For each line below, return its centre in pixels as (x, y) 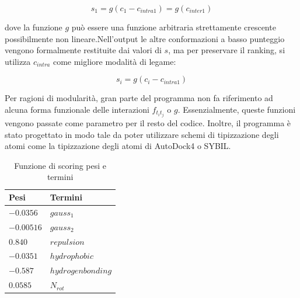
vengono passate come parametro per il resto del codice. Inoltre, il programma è (148, 123)
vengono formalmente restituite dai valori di (83, 50)
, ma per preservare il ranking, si (227, 50)
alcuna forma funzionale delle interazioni (77, 109)
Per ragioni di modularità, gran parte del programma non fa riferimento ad (139, 98)
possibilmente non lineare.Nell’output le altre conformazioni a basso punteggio (145, 38)
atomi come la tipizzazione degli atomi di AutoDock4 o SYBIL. (118, 146)
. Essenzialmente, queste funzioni (237, 109)
